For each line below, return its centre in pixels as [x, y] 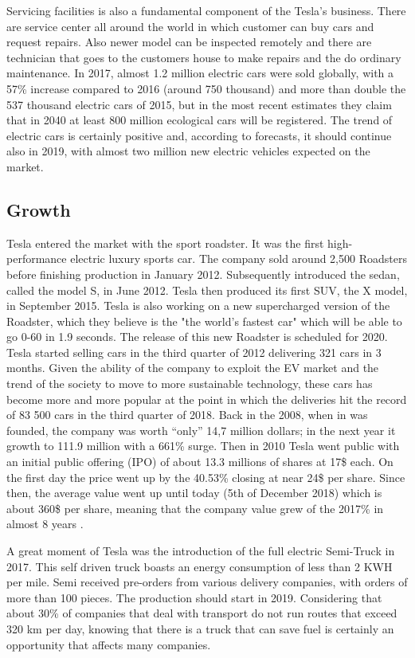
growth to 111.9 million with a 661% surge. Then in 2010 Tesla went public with [203, 446]
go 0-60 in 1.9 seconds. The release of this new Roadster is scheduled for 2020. [197, 337]
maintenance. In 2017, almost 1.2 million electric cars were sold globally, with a [200, 73]
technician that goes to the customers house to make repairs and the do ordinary [204, 57]
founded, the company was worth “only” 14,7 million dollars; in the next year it [201, 430]
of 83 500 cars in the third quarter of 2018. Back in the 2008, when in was [187, 415]
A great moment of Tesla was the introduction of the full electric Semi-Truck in [201, 551]
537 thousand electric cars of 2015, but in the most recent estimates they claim [199, 104]
